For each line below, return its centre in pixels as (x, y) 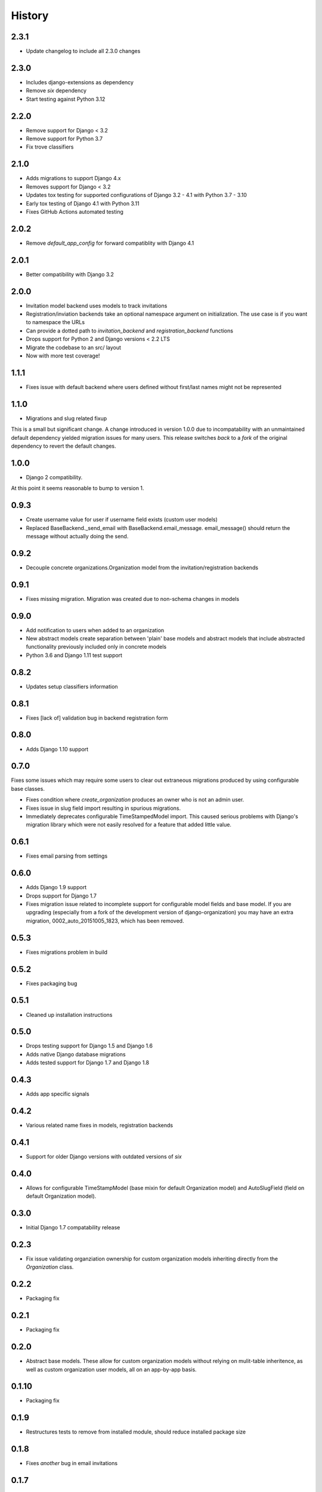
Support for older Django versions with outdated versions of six (104, 1156)
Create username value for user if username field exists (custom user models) (122, 520)
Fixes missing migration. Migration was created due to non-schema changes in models (133, 599)
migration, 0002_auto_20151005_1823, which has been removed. (105, 921)
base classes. (28, 788)
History (30, 16)
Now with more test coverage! (63, 356)
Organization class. (50, 1267)
